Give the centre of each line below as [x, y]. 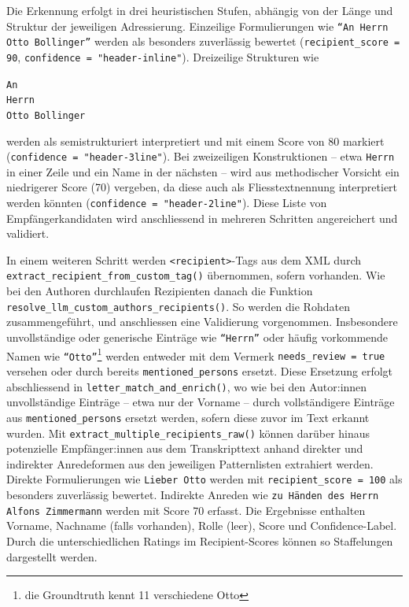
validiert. [28, 233]
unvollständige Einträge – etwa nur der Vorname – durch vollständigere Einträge [201, 402]
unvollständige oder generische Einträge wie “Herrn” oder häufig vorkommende [197, 337]
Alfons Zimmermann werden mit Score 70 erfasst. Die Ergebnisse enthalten [186, 510]
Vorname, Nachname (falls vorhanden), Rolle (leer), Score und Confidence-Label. [202, 526]
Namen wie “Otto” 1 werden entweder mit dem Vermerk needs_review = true [196, 354]
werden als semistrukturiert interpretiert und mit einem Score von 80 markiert [195, 141]
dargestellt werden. [52, 556]
